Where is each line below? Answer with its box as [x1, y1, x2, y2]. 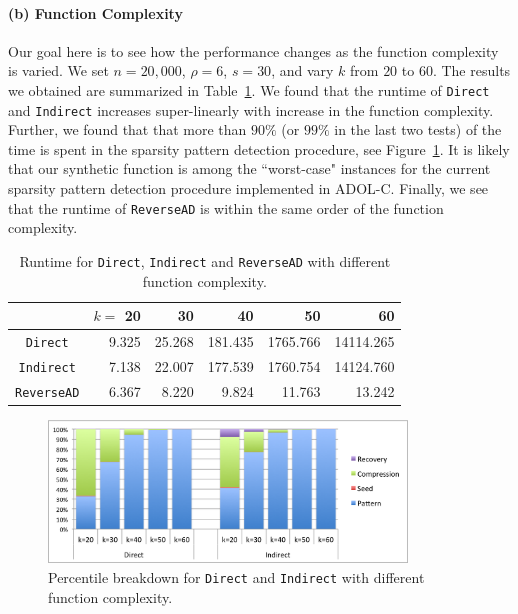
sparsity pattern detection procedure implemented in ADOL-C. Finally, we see [8, 178, 489, 199]
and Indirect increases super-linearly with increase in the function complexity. [8, 99, 494, 120]
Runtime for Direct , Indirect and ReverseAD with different [19, 250, 391, 271]
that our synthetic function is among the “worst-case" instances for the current [8, 158, 491, 179]
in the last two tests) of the [334, 119, 502, 140]
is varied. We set [8, 60, 109, 81]
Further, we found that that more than [8, 119, 247, 140]
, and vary [271, 60, 334, 81]
